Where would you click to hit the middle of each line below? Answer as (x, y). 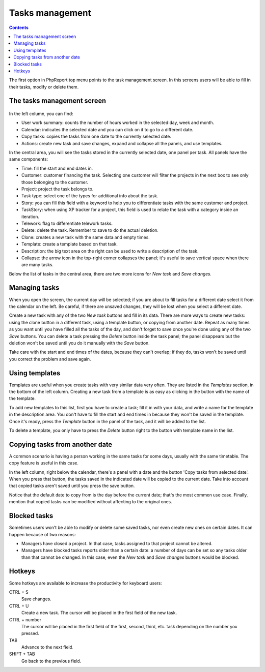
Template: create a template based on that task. (69, 244)
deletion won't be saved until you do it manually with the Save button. (79, 343)
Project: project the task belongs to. (57, 189)
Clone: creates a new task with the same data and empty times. (85, 237)
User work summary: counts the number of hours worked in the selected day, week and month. (118, 122)
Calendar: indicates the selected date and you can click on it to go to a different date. (107, 129)
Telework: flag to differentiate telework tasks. (67, 223)
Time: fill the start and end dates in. (57, 168)
